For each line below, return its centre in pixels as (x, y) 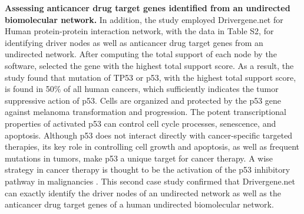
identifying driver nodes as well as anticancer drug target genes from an (134, 42)
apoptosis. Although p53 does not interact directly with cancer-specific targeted (149, 135)
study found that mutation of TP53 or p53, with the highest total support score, (151, 77)
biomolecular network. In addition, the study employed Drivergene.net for (144, 19)
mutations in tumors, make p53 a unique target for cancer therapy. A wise (139, 158)
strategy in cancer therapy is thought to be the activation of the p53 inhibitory (148, 169)
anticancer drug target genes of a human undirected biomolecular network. (139, 204)
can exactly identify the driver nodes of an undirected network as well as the (143, 192)
